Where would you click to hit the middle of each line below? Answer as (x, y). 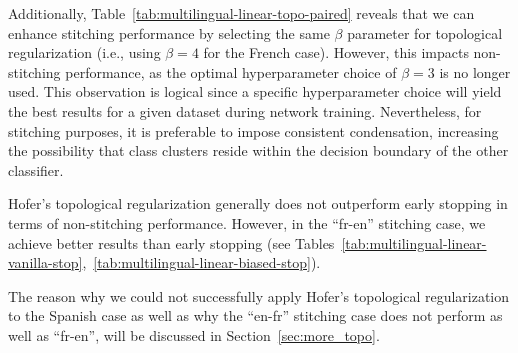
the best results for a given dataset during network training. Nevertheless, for (245, 110)
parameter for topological (425, 32)
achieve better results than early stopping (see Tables (171, 242)
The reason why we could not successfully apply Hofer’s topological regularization (259, 295)
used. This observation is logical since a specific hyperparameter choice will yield (255, 91)
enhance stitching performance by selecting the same (169, 32)
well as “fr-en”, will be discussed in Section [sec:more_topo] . (194, 334)
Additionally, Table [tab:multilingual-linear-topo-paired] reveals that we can (241, 13)
